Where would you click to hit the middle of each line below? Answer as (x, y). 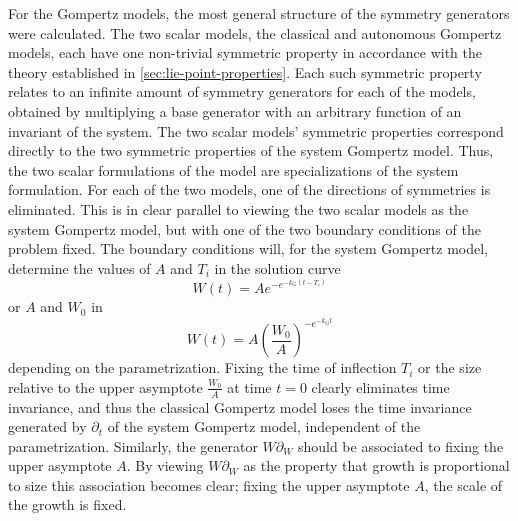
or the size (450, 367)
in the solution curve (277, 267)
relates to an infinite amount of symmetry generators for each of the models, (242, 91)
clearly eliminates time (380, 386)
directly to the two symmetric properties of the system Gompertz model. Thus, (251, 150)
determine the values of (79, 267)
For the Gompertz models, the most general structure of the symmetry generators (259, 13)
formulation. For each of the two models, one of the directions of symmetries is (249, 189)
